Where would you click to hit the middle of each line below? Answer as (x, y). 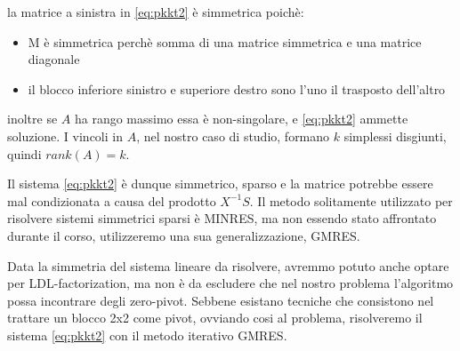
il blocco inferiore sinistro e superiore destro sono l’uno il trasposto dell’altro (237, 88)
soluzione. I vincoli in (65, 136)
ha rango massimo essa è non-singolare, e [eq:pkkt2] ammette (241, 119)
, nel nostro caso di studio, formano (233, 136)
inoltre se (32, 119)
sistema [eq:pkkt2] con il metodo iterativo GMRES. (147, 335)
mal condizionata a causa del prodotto (112, 200)
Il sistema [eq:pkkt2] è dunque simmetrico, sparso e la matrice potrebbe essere (220, 183)
